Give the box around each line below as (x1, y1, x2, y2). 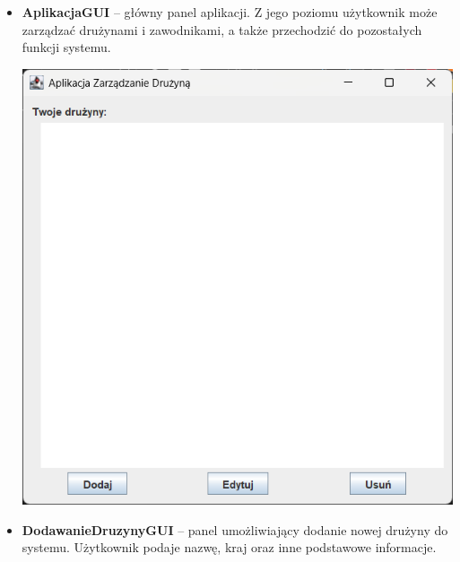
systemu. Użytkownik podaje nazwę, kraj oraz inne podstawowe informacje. (22, 538, 437, 557)
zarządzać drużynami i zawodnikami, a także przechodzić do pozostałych (22, 20, 422, 39)
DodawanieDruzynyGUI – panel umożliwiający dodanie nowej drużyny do (22, 520, 448, 539)
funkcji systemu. (22, 38, 111, 56)
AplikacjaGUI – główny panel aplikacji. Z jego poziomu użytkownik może (22, 3, 438, 21)
